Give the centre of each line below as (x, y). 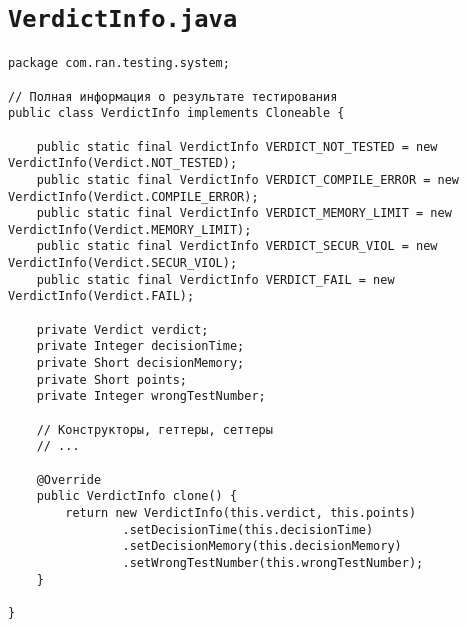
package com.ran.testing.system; (119, 63)
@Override (69, 479)
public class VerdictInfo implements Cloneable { (176, 113)
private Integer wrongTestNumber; (151, 396)
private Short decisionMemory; (140, 363)
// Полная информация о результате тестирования (173, 96)
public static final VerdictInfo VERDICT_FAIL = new (215, 279)
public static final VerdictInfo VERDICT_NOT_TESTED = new (237, 146)
